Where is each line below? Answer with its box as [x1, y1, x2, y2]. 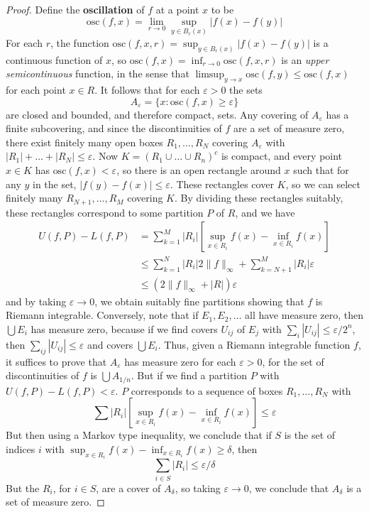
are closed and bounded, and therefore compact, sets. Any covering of [6, 107, 309, 121]
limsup [195, 70, 224, 80]
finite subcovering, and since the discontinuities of [6, 121, 222, 136]
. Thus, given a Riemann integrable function [158, 337, 351, 352]
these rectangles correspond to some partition [6, 205, 204, 219]
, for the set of [262, 354, 324, 369]
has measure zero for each [124, 354, 236, 369]
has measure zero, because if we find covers [31, 321, 218, 336]
